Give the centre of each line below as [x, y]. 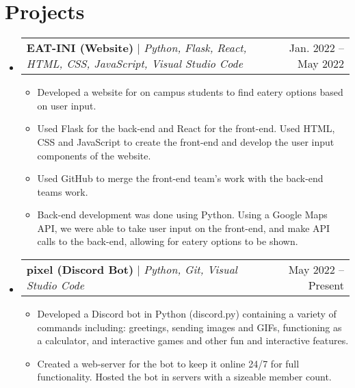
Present [326, 285]
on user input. [67, 105]
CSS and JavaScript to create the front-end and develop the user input [186, 141]
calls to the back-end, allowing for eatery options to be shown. [168, 241]
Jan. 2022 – [316, 48]
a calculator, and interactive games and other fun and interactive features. [193, 340]
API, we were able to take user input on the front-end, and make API [184, 228]
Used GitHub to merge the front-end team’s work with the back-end [180, 178]
